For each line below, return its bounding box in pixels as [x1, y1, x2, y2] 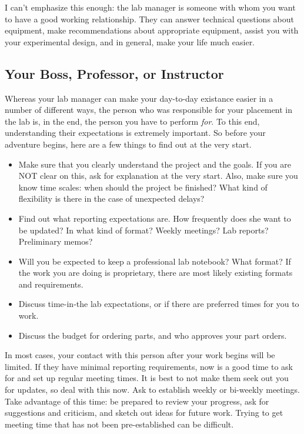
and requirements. [18, 278, 83, 290]
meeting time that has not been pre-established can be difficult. [5, 418, 234, 430]
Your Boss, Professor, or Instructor [5, 64, 224, 82]
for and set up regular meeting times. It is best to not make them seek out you [5, 372, 289, 384]
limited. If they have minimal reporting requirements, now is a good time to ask [5, 360, 293, 372]
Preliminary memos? [18, 235, 93, 248]
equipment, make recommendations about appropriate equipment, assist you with [5, 24, 299, 36]
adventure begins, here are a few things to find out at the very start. [5, 138, 252, 150]
